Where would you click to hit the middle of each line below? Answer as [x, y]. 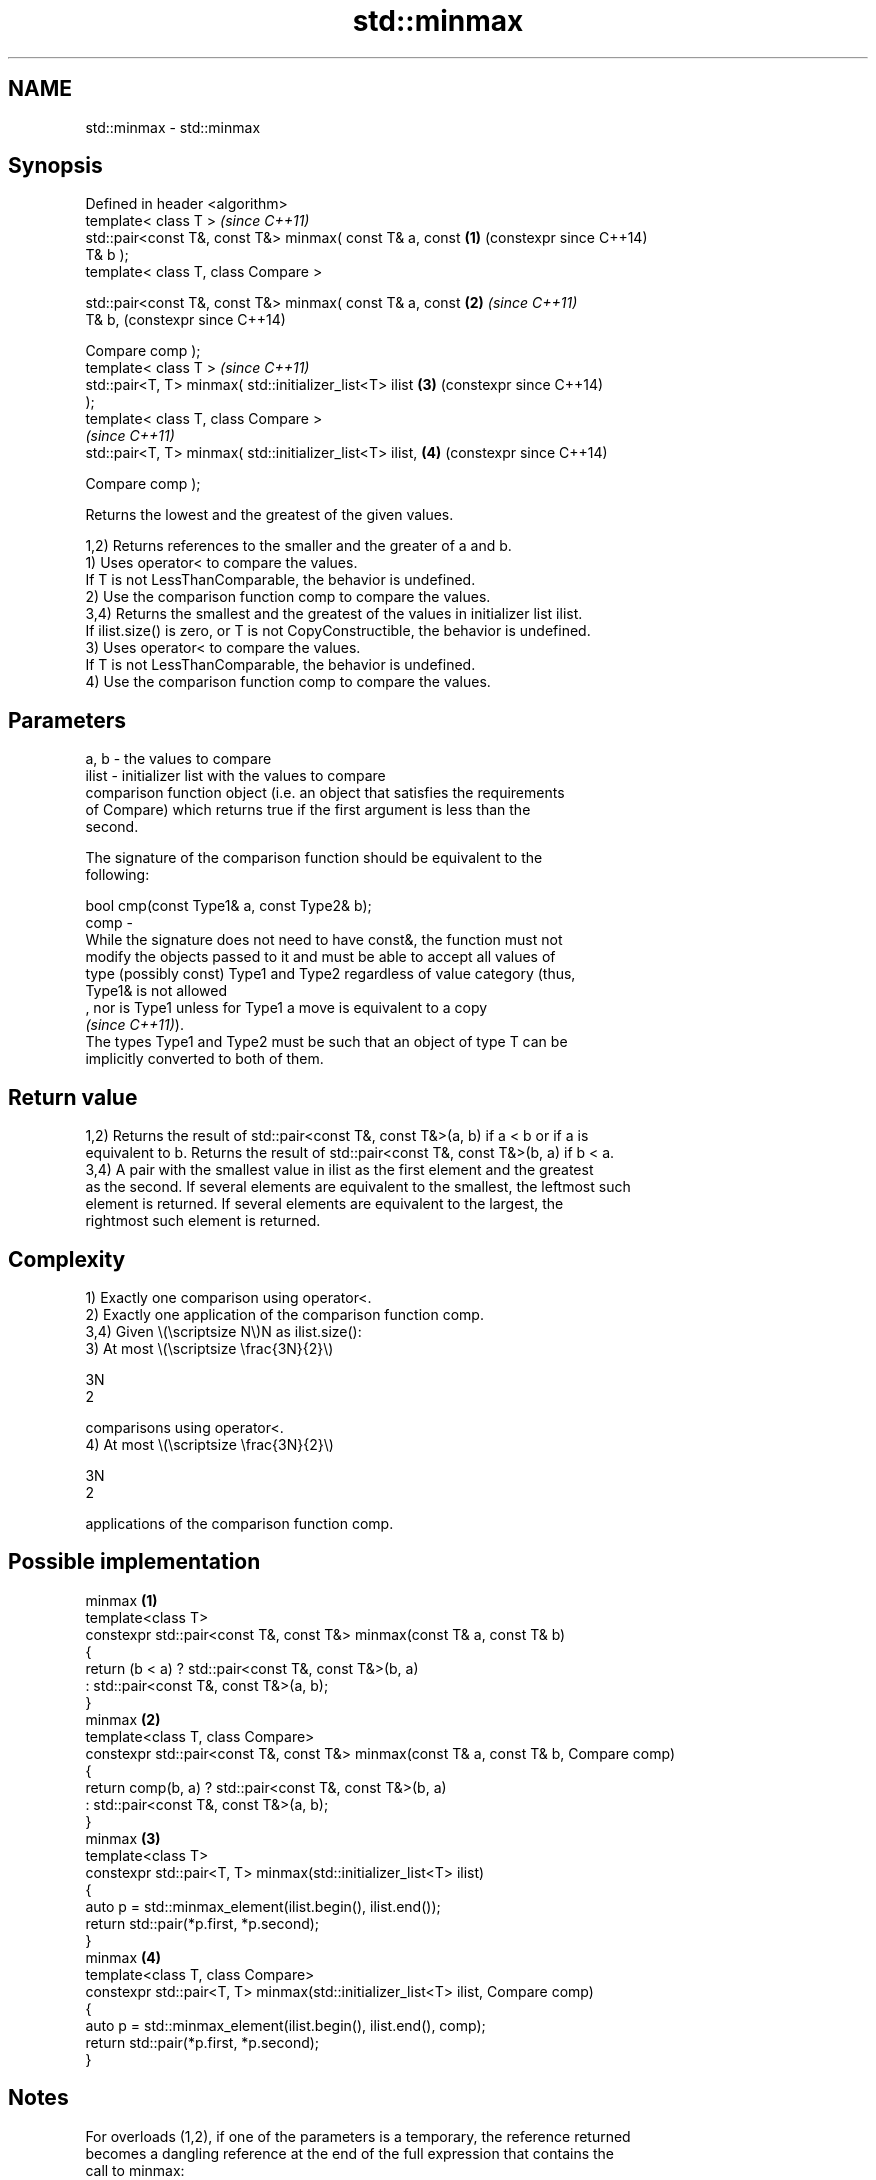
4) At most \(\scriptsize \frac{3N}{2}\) [209, 1444]
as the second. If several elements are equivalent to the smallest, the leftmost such [358, 1187]
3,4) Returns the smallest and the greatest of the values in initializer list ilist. [334, 614]
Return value [73, 1097]
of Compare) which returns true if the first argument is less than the [308, 810]
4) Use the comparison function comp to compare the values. [288, 682]
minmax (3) [123, 1838]
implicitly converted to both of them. [204, 1059]
